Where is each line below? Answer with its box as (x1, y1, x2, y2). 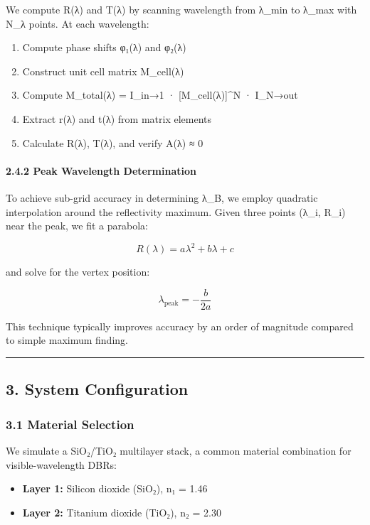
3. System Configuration (6, 378, 189, 400)
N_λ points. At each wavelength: (6, 16, 149, 31)
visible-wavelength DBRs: (6, 457, 117, 472)
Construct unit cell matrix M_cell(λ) (22, 63, 184, 78)
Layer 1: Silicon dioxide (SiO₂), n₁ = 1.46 (22, 481, 208, 496)
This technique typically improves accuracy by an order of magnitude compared (6, 318, 354, 333)
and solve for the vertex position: (6, 264, 150, 279)
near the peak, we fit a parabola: (6, 218, 148, 233)
